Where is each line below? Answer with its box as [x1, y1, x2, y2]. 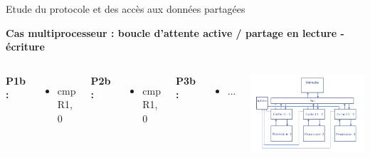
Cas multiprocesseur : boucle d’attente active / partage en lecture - [6, 25, 344, 40]
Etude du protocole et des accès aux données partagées [6, 1, 245, 16]
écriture [6, 39, 45, 54]
